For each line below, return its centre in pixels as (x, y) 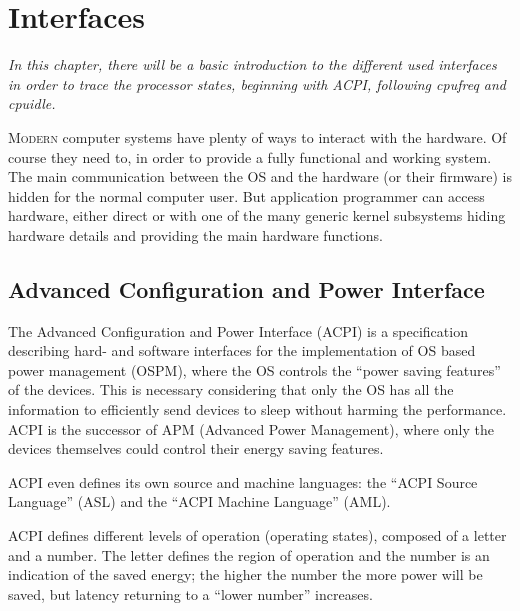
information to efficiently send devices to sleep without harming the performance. (257, 409)
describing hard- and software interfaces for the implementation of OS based (242, 350)
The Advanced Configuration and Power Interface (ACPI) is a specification (238, 330)
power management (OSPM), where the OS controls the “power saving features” (254, 369)
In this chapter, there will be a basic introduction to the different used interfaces (252, 64)
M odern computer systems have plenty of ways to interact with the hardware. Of (257, 136)
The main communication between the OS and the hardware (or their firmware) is (260, 176)
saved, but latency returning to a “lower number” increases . (190, 593)
